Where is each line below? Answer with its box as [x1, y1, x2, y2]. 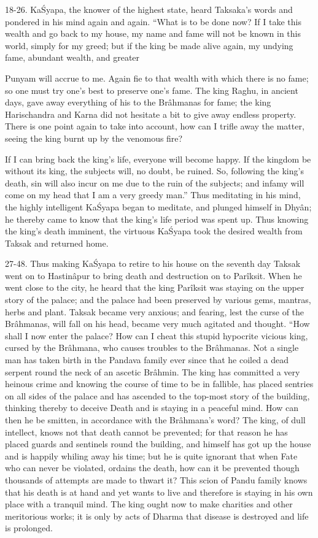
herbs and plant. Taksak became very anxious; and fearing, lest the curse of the [5, 305, 304, 318]
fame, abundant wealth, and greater [5, 51, 140, 64]
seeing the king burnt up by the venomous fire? [5, 131, 183, 144]
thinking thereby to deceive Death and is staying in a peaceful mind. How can [5, 401, 298, 414]
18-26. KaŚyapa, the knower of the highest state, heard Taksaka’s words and [5, 3, 293, 15]
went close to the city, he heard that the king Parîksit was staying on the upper [5, 281, 304, 294]
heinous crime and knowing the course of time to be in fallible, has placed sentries [5, 377, 314, 390]
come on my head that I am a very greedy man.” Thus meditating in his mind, [5, 188, 301, 201]
